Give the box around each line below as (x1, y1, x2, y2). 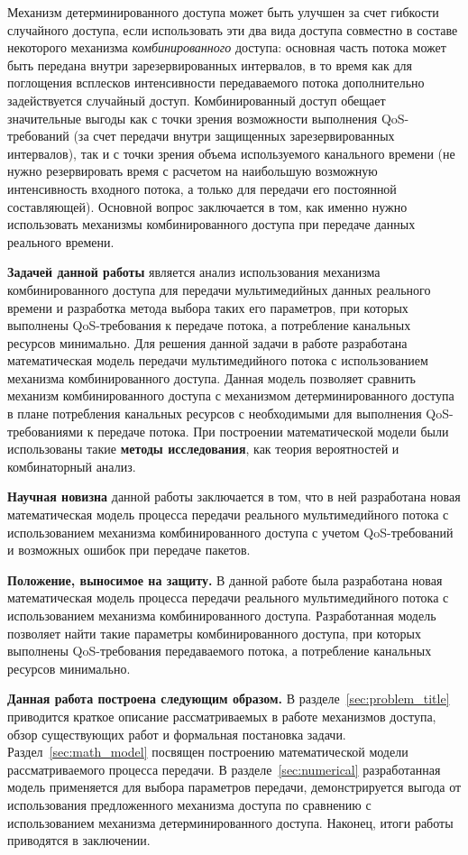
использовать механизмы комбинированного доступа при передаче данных (7, 215, 416, 234)
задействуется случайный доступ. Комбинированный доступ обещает (7, 90, 386, 109)
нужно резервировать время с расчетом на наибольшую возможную (7, 161, 378, 180)
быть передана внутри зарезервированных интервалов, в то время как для (7, 55, 413, 74)
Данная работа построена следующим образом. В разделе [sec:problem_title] (7, 689, 450, 708)
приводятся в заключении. (7, 831, 151, 850)
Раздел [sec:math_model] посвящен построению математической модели (7, 742, 408, 761)
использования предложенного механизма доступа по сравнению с (7, 795, 372, 814)
